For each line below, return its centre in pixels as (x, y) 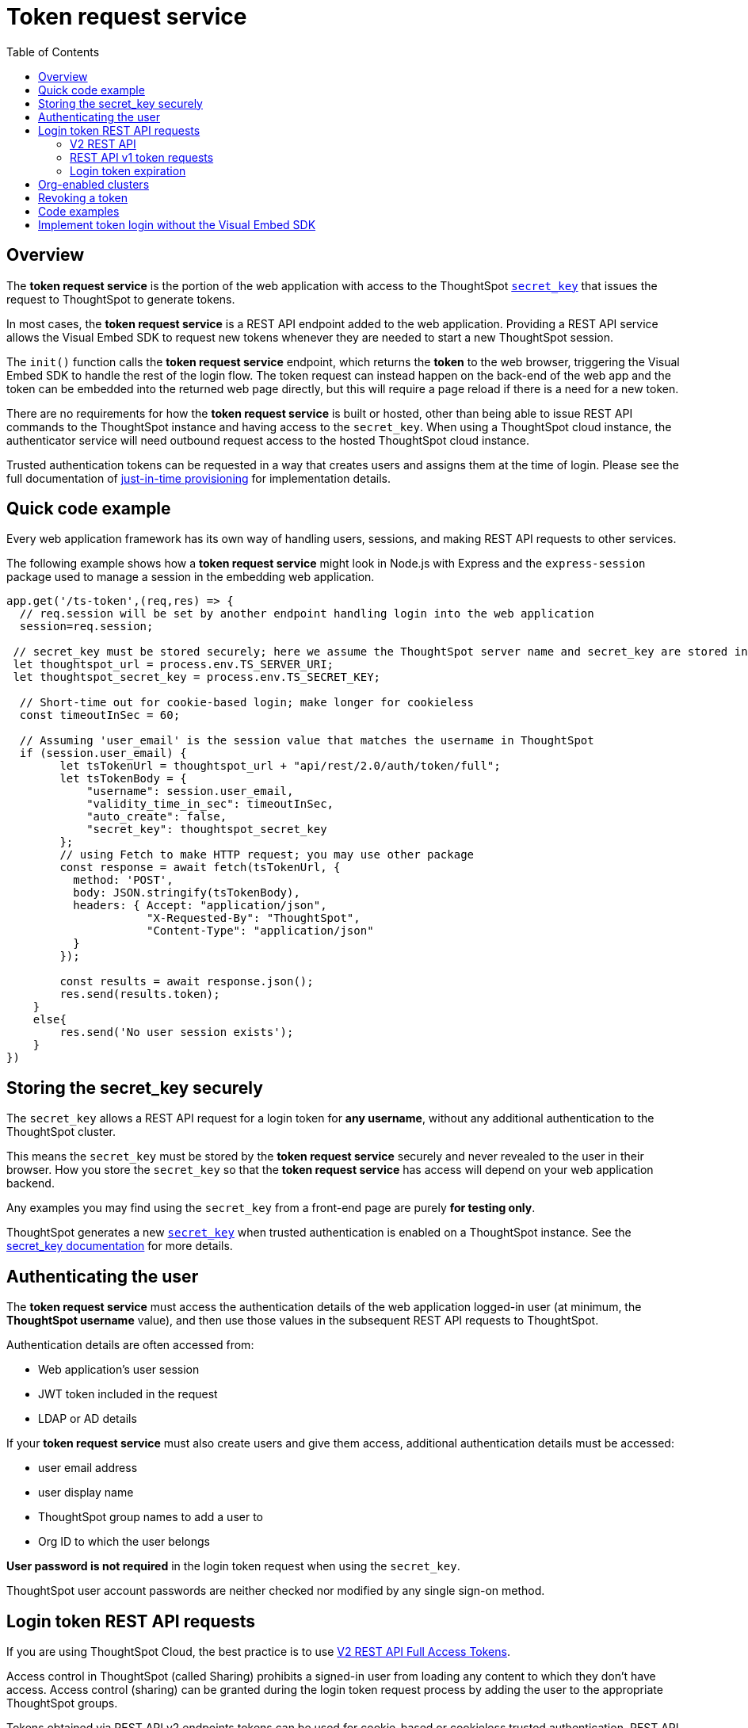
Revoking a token (83, 197)
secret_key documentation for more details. (120, 1246)
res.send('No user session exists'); (177, 1032)
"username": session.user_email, (190, 791)
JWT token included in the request (128, 1394)
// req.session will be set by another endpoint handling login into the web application (307, 614)
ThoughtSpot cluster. (61, 1132)
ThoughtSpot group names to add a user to (151, 1517)
